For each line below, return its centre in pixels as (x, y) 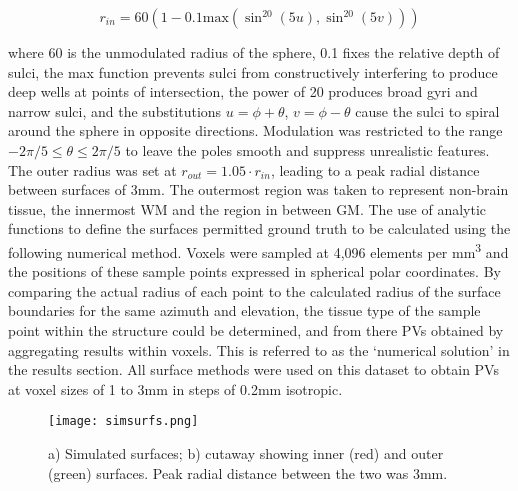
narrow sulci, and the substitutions (115, 110)
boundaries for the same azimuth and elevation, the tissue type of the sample (244, 310)
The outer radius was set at (92, 169)
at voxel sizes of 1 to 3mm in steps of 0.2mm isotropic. (175, 388)
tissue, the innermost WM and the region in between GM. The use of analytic (247, 208)
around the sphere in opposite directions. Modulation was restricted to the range (255, 130)
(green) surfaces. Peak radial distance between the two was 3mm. (248, 472)
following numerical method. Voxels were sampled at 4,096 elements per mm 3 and (258, 250)
